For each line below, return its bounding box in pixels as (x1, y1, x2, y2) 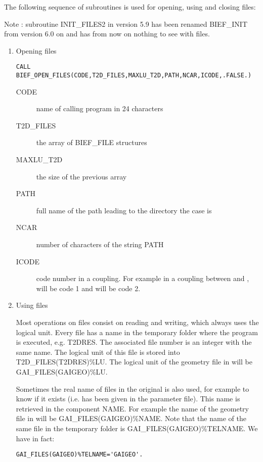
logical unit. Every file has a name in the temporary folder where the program (16, 327, 258, 337)
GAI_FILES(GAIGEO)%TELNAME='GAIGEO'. (16, 451, 143, 458)
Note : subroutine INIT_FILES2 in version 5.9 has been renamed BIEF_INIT (4, 18, 248, 29)
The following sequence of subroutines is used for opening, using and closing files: (4, 2, 256, 12)
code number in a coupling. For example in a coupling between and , (36, 273, 249, 284)
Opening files (16, 45, 57, 56)
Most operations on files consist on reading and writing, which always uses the (16, 317, 259, 327)
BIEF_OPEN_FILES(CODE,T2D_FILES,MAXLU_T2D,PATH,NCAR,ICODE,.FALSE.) (16, 72, 252, 79)
